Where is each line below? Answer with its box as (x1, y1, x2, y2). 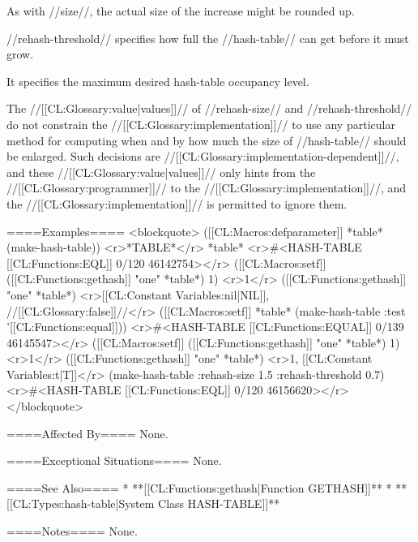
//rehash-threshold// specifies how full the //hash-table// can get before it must (6, 29, 409, 46)
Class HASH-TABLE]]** (158, 495, 280, 512)
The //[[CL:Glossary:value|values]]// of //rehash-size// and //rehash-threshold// (6, 100, 412, 117)
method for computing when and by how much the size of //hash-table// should (6, 131, 407, 148)
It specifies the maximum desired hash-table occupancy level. (6, 72, 309, 89)
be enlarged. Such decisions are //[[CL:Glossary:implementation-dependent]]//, (6, 148, 399, 165)
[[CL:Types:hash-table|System (6, 495, 155, 512)
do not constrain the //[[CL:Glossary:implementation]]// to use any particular (6, 115, 395, 132)
